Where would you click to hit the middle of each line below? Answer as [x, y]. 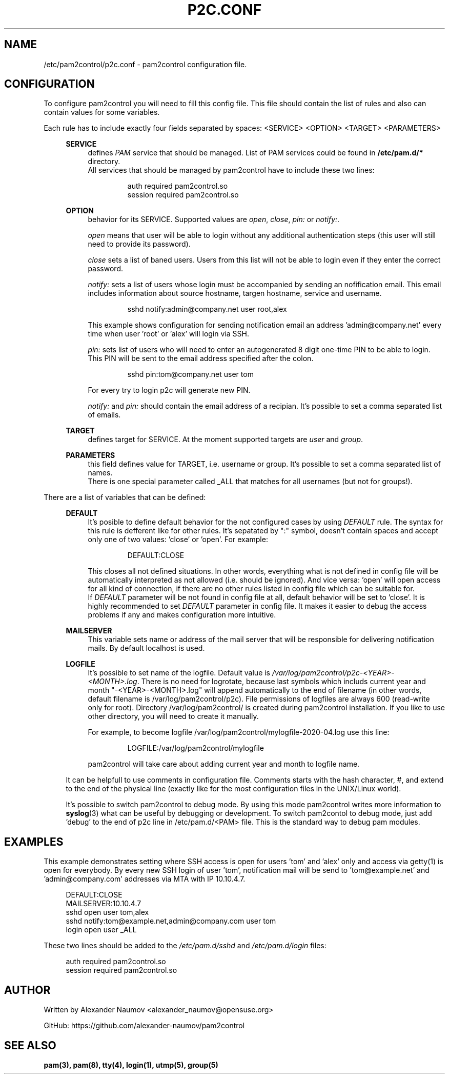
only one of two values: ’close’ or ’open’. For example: [178, 540]
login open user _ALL [101, 930]
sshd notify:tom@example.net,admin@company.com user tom [171, 921]
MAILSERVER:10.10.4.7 [104, 904]
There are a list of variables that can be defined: [125, 497]
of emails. [104, 415]
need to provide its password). [139, 244]
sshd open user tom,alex [107, 912]
